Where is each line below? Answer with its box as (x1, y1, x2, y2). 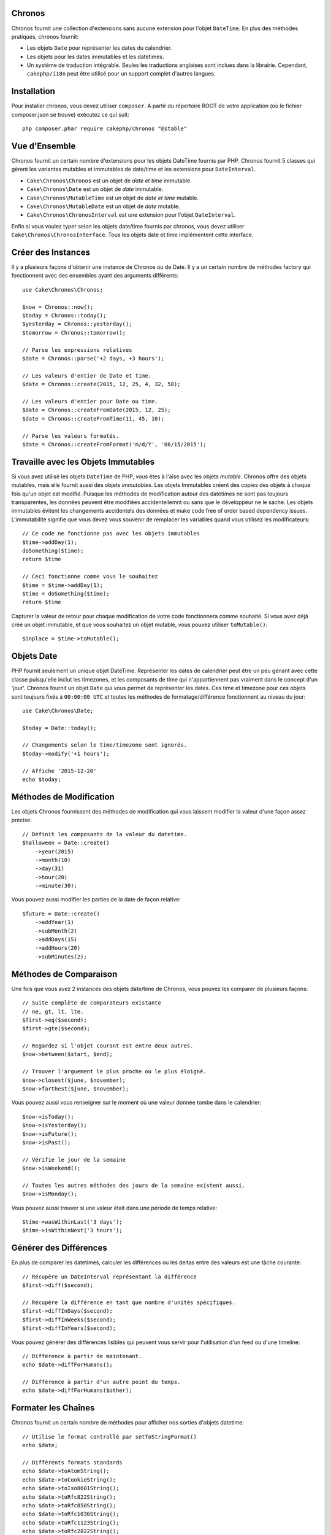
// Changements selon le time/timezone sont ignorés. (22, 742, 187, 748)
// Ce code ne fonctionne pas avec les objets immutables (22, 530, 200, 537)
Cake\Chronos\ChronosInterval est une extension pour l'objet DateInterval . (26, 211, 236, 219)
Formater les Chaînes (11, 1403, 95, 1413)
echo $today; (22, 776, 61, 783)
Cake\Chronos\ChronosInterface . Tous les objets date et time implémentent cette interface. (11, 231, 254, 239)
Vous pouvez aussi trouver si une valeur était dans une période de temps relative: (11, 1204, 218, 1211)
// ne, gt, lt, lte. (22, 1008, 84, 1015)
